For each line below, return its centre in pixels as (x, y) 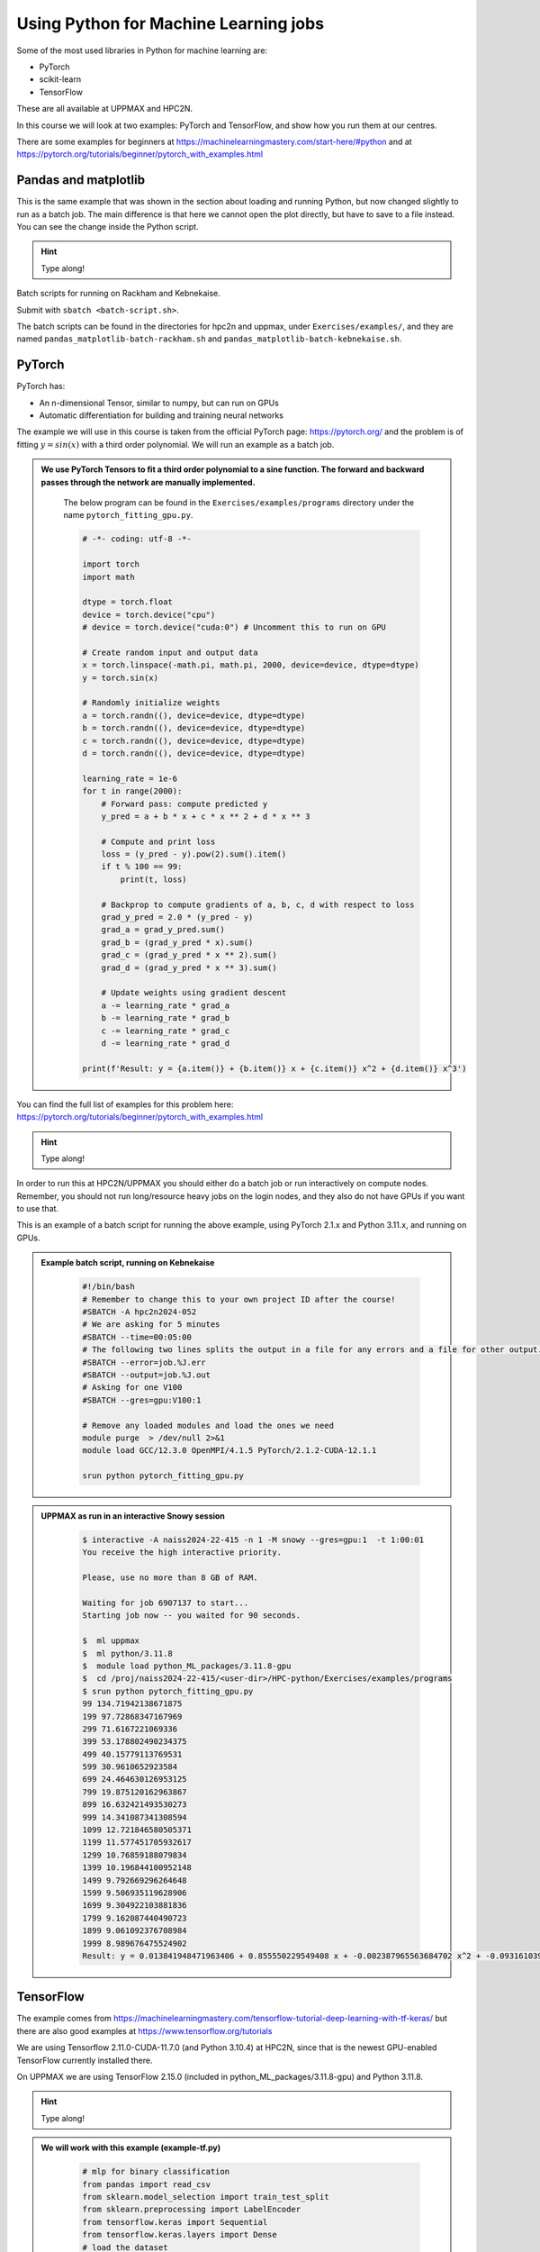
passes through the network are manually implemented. (148, 482)
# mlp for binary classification (156, 2172)
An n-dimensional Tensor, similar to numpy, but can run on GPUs (159, 403)
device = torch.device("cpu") (149, 614)
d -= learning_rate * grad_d (165, 1043)
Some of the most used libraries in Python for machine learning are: (142, 50)
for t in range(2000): (132, 791)
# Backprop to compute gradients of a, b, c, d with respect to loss (258, 904)
